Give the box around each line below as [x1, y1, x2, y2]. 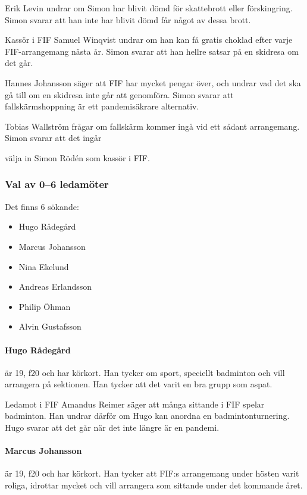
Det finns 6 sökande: [5, 200, 79, 212]
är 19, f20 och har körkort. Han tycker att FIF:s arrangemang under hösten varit [5, 467, 299, 480]
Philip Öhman [18, 300, 71, 312]
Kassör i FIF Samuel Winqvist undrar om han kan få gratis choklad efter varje [5, 33, 293, 46]
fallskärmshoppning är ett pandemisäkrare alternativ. [5, 100, 199, 112]
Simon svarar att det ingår [5, 131, 102, 144]
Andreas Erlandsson [18, 280, 92, 293]
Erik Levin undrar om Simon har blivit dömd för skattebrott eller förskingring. [5, 2, 293, 14]
